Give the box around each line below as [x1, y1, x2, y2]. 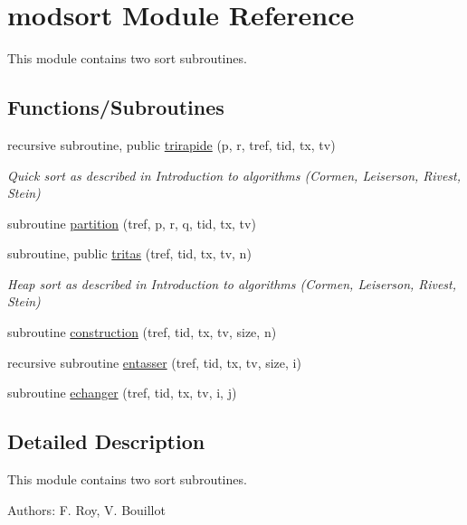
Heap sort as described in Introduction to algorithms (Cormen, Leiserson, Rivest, [7, 274, 457, 293]
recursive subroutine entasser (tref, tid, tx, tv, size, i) [7, 352, 301, 371]
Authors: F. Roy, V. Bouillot [7, 500, 166, 519]
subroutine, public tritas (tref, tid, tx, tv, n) [7, 244, 252, 263]
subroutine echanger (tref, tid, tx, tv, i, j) [7, 383, 237, 402]
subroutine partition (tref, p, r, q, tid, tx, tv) [7, 213, 256, 232]
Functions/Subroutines [7, 93, 224, 121]
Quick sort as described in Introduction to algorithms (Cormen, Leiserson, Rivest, [7, 165, 462, 184]
